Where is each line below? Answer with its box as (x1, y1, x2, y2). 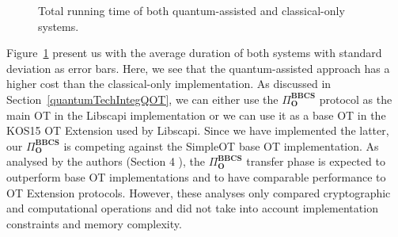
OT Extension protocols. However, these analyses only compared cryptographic (6, 184, 391, 201)
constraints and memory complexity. (6, 215, 182, 231)
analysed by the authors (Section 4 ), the (6, 153, 206, 170)
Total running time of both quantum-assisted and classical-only (38, 2, 345, 18)
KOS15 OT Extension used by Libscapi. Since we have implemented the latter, (6, 122, 389, 139)
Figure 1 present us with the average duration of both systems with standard (6, 44, 382, 61)
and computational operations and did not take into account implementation (6, 200, 378, 216)
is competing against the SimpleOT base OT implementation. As (63, 137, 379, 154)
